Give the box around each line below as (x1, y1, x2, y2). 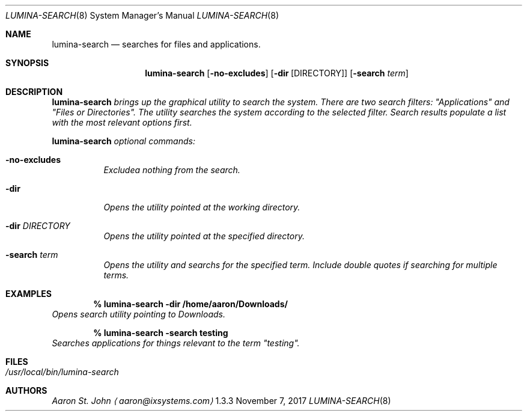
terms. (103, 270, 129, 280)
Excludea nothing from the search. (103, 165, 240, 175)
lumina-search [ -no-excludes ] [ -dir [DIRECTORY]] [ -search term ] (145, 68, 409, 78)
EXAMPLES (5, 289, 52, 299)
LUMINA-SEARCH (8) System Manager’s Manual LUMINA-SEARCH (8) (5, 10, 279, 20)
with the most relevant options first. (52, 117, 192, 127)
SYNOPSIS (5, 58, 49, 68)
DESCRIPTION (5, 87, 63, 97)
